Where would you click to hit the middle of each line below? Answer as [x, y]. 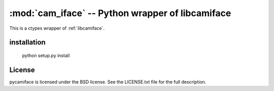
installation [27, 42]
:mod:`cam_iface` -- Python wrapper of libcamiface [120, 13]
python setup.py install [46, 55]
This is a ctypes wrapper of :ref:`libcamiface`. [57, 28]
